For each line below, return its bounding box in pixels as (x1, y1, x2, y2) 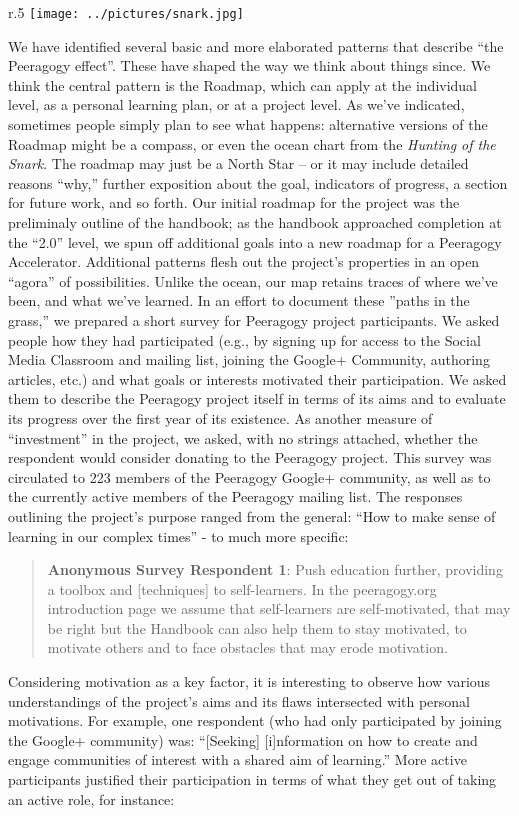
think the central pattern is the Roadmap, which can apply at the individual (8, 74, 478, 95)
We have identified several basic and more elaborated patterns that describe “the (8, 35, 504, 56)
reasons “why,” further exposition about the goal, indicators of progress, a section (8, 172, 508, 193)
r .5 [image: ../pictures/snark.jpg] (8, 2, 244, 22)
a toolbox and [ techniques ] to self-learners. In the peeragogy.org (47, 578, 437, 599)
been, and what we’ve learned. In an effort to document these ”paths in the (8, 290, 470, 311)
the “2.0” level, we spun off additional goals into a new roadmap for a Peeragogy (8, 231, 502, 252)
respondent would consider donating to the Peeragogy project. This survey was (8, 447, 492, 468)
